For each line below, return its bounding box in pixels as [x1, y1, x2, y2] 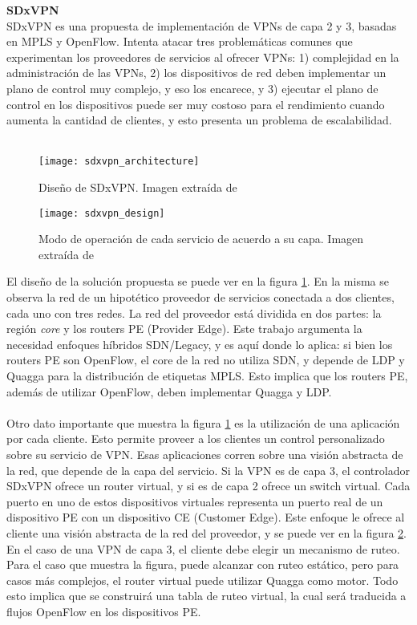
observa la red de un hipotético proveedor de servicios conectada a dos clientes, [6, 289, 395, 306]
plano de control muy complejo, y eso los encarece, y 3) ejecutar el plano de [6, 79, 379, 96]
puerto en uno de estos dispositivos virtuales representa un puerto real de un [6, 493, 383, 509]
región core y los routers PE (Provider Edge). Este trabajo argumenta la [6, 320, 362, 337]
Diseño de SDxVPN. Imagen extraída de [38, 179, 237, 195]
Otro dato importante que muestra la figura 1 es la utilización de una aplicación [6, 414, 400, 431]
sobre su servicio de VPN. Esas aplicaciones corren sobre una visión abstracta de [6, 445, 403, 462]
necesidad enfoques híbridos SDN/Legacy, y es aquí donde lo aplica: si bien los [6, 335, 393, 352]
